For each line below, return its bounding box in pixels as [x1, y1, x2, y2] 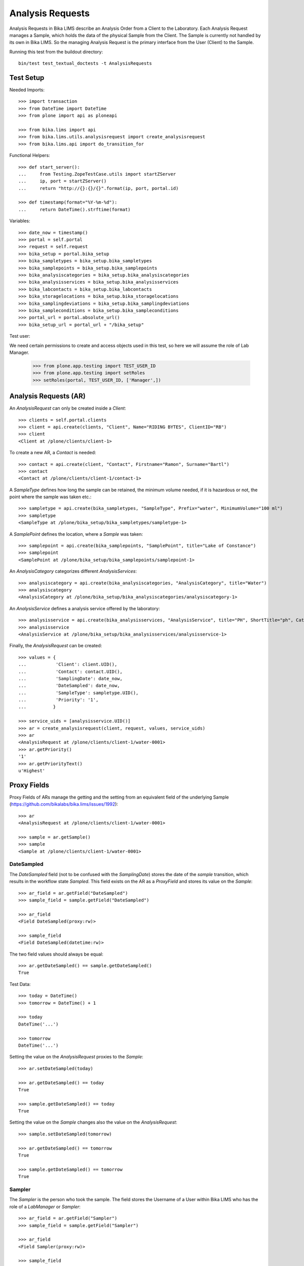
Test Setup [9, 73, 45, 82]
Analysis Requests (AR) [9, 392, 86, 401]
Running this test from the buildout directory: [9, 49, 103, 55]
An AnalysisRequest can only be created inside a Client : [9, 405, 126, 411]
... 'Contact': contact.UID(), [18, 668, 123, 675]
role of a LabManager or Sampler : [9, 1203, 81, 1210]
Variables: [9, 218, 30, 224]
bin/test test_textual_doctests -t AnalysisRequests [18, 61, 152, 66]
